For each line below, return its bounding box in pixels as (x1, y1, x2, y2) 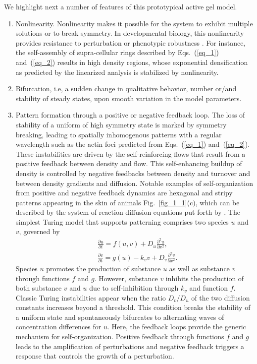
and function (189, 283, 228, 293)
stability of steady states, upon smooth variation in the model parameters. (15, 93, 242, 103)
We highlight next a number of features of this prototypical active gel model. (4, 1, 237, 11)
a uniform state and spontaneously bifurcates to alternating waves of (15, 311, 224, 322)
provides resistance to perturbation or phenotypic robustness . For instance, (15, 37, 246, 48)
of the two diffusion (191, 292, 250, 303)
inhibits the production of (165, 273, 244, 283)
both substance (15, 283, 62, 293)
